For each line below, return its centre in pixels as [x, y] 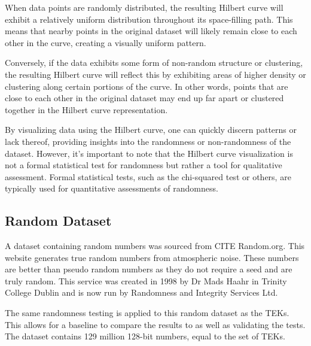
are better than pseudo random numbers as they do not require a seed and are [149, 269]
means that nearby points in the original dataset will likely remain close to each [151, 31]
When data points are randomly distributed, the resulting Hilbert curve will [144, 7]
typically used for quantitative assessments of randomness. [112, 188]
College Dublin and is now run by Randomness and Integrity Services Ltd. [141, 292]
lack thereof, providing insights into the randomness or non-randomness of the [148, 141]
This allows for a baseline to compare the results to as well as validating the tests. [155, 324]
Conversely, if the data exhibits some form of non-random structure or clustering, [154, 63]
